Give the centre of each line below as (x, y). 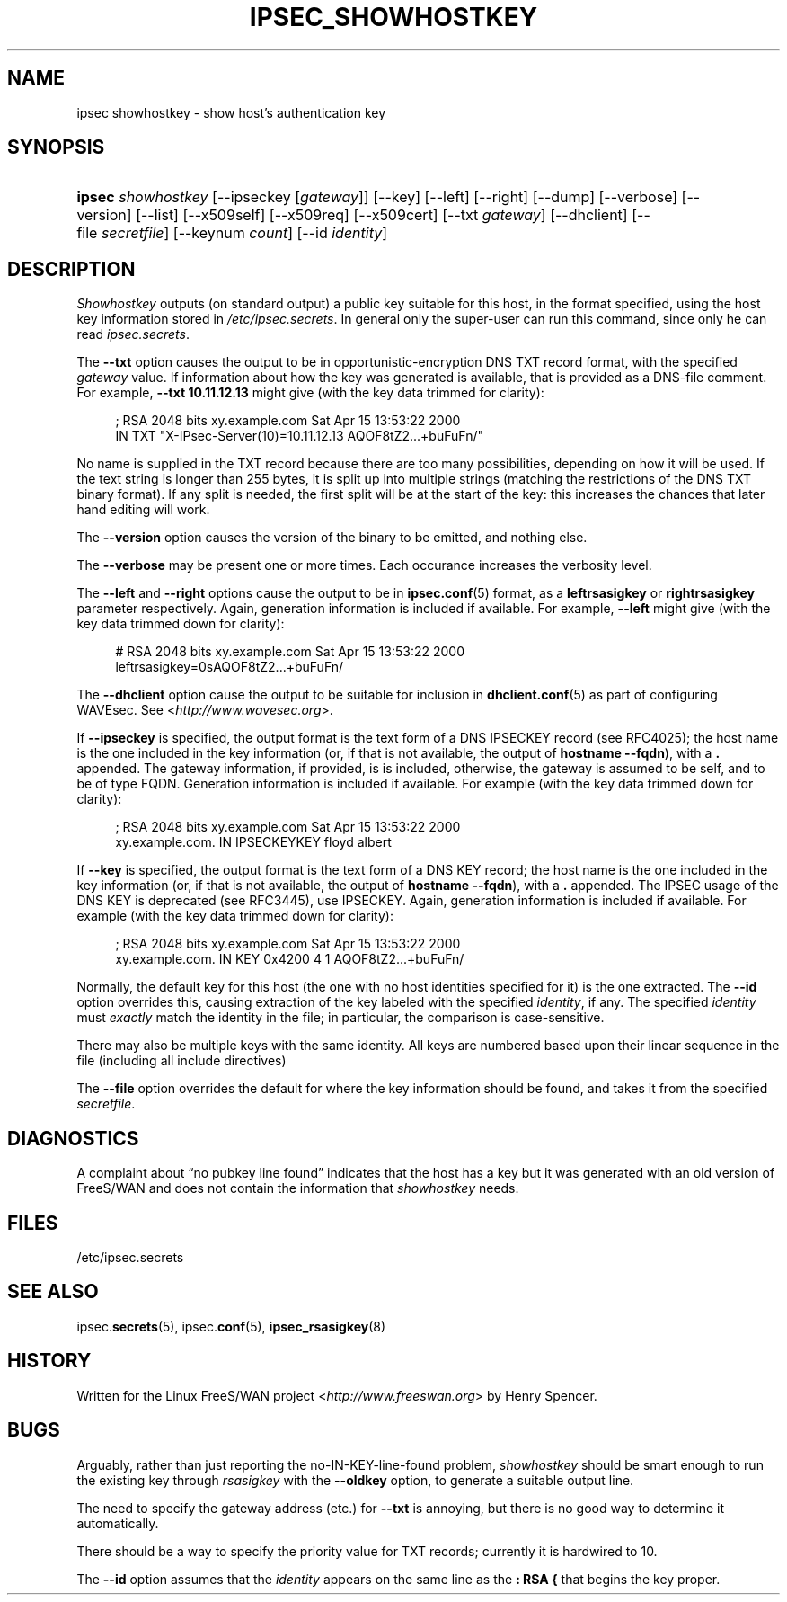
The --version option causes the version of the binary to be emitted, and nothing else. (332, 538)
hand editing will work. (143, 510)
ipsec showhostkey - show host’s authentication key (231, 112)
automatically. (118, 1523)
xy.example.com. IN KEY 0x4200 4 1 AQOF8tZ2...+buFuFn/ (290, 959)
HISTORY (49, 1361)
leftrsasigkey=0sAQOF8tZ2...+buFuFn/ (230, 667)
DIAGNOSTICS (73, 1138)
